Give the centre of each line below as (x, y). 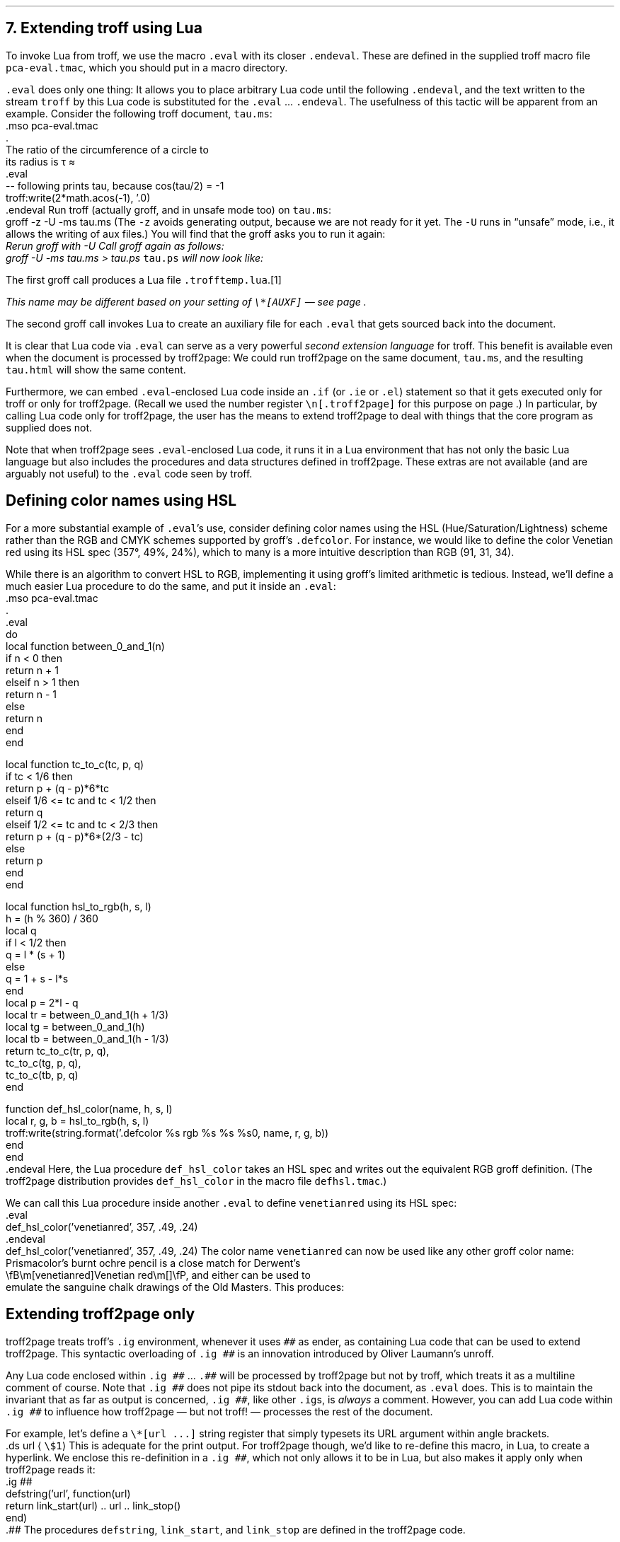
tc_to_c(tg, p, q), (44, 1062)
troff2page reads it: (51, 1469)
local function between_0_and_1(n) (85, 646)
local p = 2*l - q (42, 1002)
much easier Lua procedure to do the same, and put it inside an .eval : (171, 586)
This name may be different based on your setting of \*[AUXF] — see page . (186, 301)
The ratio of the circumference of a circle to (107, 149)
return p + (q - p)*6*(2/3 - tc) (75, 836)
